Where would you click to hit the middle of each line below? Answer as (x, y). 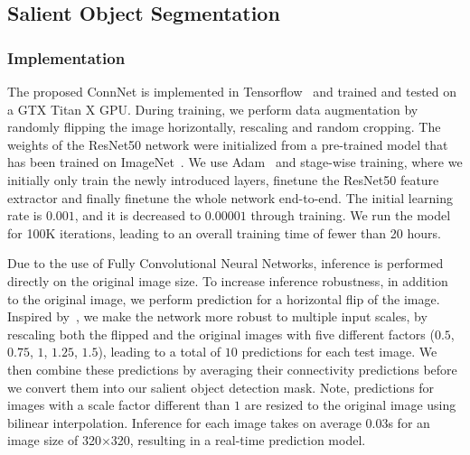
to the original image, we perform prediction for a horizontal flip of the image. (224, 298)
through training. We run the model (351, 215)
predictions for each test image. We (339, 352)
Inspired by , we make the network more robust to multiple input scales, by (217, 316)
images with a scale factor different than (119, 405)
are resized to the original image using (350, 405)
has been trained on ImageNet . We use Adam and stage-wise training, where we (235, 162)
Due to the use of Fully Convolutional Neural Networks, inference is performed (226, 263)
